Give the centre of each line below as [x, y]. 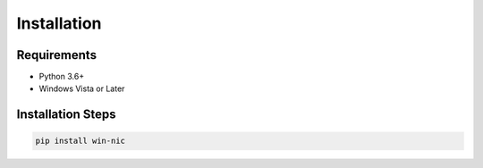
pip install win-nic [80, 141]
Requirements [57, 55]
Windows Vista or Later [82, 88]
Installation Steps [66, 115]
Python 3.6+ [62, 77]
